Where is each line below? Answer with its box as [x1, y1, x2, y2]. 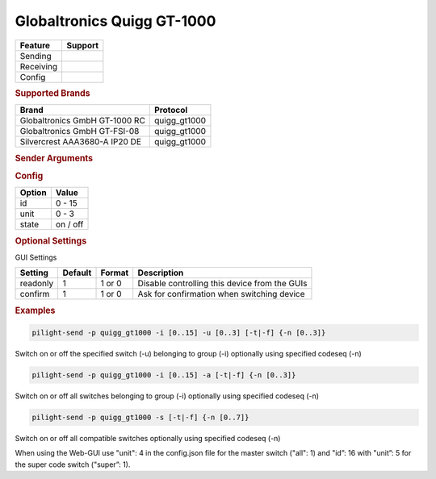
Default [62, 267, 92, 278]
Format [100, 267, 129, 278]
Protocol [154, 105, 188, 116]
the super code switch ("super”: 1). [15, 460, 131, 469]
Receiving [19, 60, 58, 72]
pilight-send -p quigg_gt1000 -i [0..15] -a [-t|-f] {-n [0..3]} [31, 371, 296, 379]
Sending [19, 50, 52, 61]
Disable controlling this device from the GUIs [137, 278, 308, 289]
